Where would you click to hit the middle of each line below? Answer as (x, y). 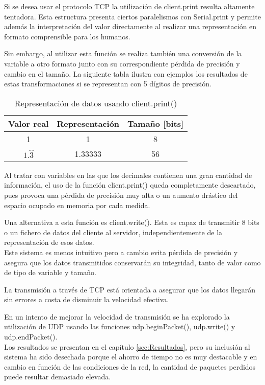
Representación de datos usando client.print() (96, 103)
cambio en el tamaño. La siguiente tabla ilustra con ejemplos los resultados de (126, 73)
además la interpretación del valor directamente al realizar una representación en (130, 26)
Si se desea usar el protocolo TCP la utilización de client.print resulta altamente (129, 6)
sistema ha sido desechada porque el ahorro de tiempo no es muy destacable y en (131, 357)
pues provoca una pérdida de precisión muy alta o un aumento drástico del (121, 195)
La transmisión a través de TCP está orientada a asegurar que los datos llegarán (130, 289)
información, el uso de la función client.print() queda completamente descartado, (130, 185)
